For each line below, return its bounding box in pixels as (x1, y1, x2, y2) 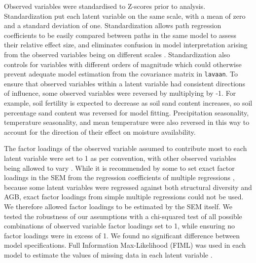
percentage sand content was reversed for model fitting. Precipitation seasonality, (4, 107, 249, 117)
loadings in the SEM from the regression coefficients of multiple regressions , (4, 172, 235, 183)
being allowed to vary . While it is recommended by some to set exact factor (4, 162, 235, 173)
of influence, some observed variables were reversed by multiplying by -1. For (4, 88, 236, 98)
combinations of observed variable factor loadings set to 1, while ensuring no (4, 221, 235, 231)
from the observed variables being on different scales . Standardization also (4, 49, 230, 59)
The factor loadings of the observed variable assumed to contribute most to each (4, 143, 247, 153)
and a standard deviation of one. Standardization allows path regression (4, 20, 221, 31)
